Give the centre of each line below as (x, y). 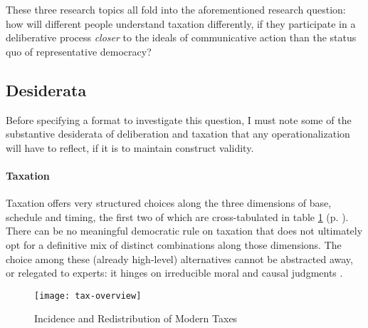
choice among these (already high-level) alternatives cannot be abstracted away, (179, 258)
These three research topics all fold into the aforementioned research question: (176, 9)
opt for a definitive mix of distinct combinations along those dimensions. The (174, 244)
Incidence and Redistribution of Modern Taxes (136, 318)
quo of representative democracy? (79, 51)
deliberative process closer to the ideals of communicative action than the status (181, 37)
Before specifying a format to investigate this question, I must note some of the (179, 119)
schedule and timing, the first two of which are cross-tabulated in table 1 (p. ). (177, 216)
